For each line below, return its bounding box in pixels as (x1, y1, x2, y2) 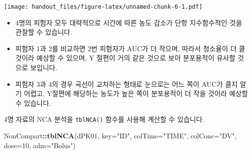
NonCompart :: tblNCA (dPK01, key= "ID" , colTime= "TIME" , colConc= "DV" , (4, 131, 237, 141)
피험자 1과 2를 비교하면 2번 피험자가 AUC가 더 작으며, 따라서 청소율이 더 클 (15, 43, 245, 53)
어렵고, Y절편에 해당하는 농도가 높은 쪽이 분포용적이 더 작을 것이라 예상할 (24, 88, 248, 98)
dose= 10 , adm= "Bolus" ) (4, 140, 76, 150)
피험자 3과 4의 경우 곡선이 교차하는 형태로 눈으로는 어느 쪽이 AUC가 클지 (15, 78, 238, 89)
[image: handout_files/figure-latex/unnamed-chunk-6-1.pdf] (4, 3, 203, 10)
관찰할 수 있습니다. (15, 27, 72, 37)
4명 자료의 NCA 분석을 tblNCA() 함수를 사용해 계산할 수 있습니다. (4, 114, 204, 124)
